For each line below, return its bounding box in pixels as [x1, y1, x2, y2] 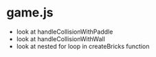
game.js [6, 5, 54, 21]
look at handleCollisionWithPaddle [16, 27, 113, 36]
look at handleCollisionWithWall [16, 34, 106, 43]
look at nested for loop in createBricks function [16, 42, 150, 50]
